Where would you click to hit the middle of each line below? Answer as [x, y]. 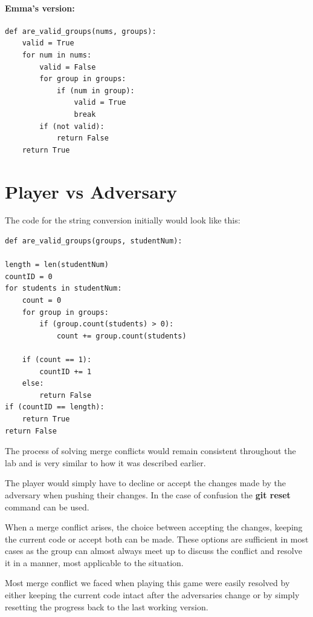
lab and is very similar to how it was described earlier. [105, 462]
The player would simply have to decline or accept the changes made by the [145, 483]
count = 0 [42, 301]
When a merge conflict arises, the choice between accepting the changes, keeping [154, 527]
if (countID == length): [55, 407]
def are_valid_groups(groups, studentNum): [94, 241]
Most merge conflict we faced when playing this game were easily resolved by [147, 583]
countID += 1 [66, 371]
